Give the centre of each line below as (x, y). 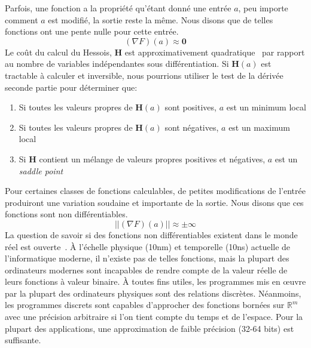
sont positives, (190, 107)
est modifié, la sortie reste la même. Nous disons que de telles (161, 19)
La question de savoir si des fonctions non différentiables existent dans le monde (151, 234)
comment (22, 19)
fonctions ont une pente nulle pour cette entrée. (92, 31)
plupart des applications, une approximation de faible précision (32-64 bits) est (150, 328)
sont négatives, (192, 127)
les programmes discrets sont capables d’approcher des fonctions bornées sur (145, 305)
